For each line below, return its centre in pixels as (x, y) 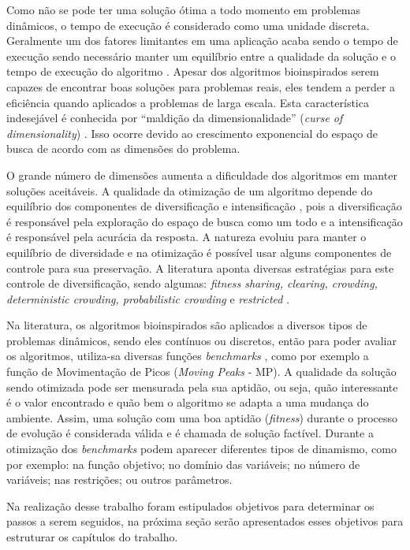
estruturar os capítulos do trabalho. (92, 537)
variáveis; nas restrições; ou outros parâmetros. (119, 479)
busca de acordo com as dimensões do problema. (123, 149)
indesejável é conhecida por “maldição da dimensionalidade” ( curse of (175, 118)
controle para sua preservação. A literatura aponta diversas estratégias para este (200, 268)
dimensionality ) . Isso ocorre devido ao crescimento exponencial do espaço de (192, 133)
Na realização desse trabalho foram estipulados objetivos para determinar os (190, 505)
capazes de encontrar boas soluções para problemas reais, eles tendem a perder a (201, 86)
